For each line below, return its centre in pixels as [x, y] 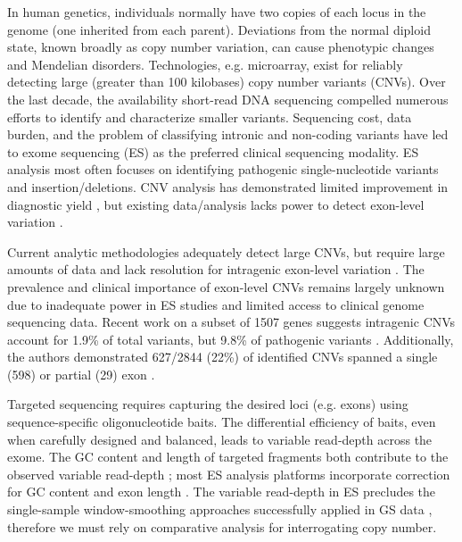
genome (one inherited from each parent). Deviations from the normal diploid [219, 29]
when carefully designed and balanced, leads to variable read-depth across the [220, 439]
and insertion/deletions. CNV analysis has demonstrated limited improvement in [228, 186]
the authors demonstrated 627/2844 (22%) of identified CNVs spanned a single [223, 357]
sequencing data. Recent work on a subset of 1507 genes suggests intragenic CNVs [231, 322]
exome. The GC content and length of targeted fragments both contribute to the [228, 457]
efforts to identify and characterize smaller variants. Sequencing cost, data [210, 117]
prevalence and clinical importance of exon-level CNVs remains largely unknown [226, 286]
